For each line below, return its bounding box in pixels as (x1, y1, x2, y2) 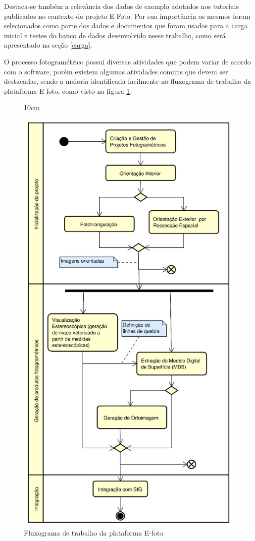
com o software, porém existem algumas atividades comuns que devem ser (4, 66, 228, 76)
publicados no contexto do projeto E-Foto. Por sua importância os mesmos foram (4, 10, 251, 21)
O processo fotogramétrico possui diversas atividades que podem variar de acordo (4, 56, 251, 66)
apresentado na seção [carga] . (4, 40, 92, 50)
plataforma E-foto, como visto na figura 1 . (4, 85, 132, 96)
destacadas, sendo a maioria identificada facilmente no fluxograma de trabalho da (4, 76, 251, 86)
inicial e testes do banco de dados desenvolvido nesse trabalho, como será (4, 30, 226, 40)
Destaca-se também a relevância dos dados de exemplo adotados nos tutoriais (4, 1, 239, 11)
